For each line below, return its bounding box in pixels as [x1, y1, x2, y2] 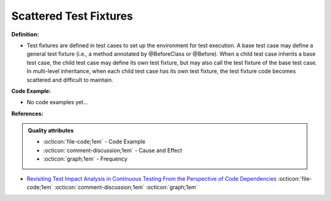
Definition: [11, 31, 39, 38]
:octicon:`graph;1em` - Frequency [43, 155, 128, 162]
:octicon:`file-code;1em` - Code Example [43, 138, 146, 145]
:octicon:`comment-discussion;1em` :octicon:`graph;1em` [54, 184, 198, 191]
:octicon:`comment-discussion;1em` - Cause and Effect [43, 146, 183, 154]
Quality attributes [28, 127, 74, 134]
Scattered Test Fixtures [11, 9, 133, 23]
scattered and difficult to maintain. [26, 76, 113, 83]
